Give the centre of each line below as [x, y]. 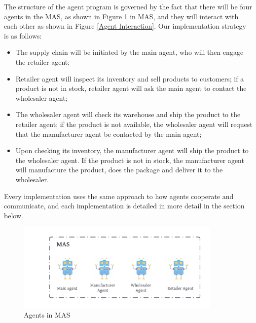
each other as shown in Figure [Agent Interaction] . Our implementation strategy [125, 26]
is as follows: [23, 35]
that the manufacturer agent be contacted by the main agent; [109, 134]
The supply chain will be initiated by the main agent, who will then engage [129, 52]
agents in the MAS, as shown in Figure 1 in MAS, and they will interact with [121, 16]
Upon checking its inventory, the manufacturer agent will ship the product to [132, 150]
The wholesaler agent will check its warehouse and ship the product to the [128, 114]
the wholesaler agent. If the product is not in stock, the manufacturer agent [130, 160]
